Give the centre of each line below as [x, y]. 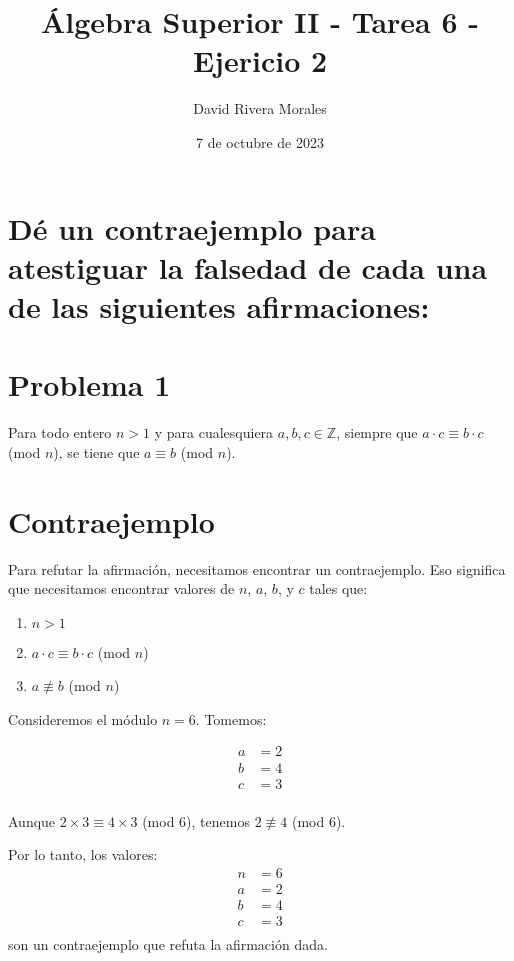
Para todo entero [60, 432]
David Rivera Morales [260, 108]
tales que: [338, 588]
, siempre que [377, 432]
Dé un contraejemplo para [192, 227]
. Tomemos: [231, 718]
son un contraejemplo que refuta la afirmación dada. [168, 943]
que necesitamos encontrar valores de [121, 588]
